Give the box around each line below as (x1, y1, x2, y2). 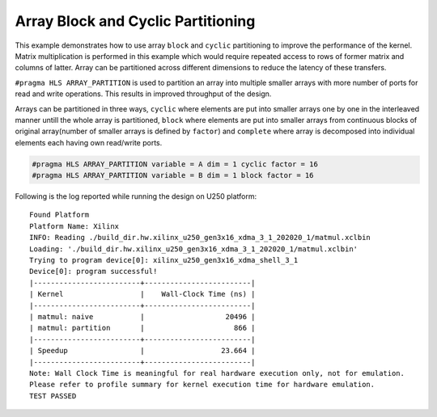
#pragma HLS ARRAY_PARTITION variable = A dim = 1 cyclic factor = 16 (32, 159, 319, 169)
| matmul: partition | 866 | (29, 323, 256, 333)
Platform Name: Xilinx (29, 221, 120, 230)
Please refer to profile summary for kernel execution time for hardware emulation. (29, 380, 375, 390)
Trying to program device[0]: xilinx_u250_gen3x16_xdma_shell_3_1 (29, 255, 299, 264)
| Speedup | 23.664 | (29, 346, 256, 356)
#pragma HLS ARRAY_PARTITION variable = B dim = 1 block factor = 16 (32, 171, 314, 180)
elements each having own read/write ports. (15, 137, 163, 147)
